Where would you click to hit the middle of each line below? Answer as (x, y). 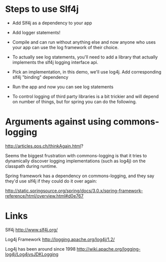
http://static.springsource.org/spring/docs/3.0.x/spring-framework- (74, 191)
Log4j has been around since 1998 (40, 249)
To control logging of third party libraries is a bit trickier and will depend (85, 96)
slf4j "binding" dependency (40, 77)
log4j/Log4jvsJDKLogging (32, 254)
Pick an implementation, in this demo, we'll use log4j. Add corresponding (87, 72)
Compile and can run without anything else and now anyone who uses (84, 42)
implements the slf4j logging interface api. (55, 62)
